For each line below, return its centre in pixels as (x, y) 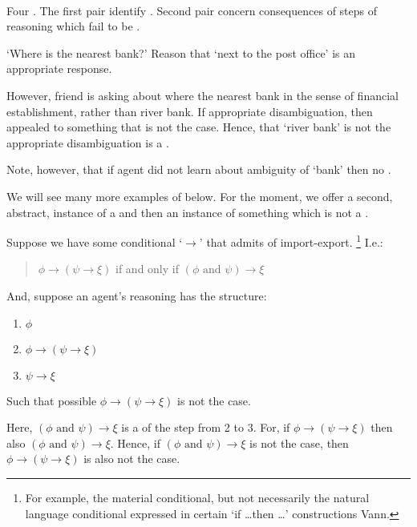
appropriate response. (59, 68)
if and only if (147, 269)
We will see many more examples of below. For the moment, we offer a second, (200, 196)
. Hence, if (136, 443)
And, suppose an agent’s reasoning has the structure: (137, 295)
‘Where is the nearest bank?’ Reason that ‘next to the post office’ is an (181, 52)
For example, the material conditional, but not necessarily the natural (197, 497)
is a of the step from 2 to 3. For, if (206, 427)
